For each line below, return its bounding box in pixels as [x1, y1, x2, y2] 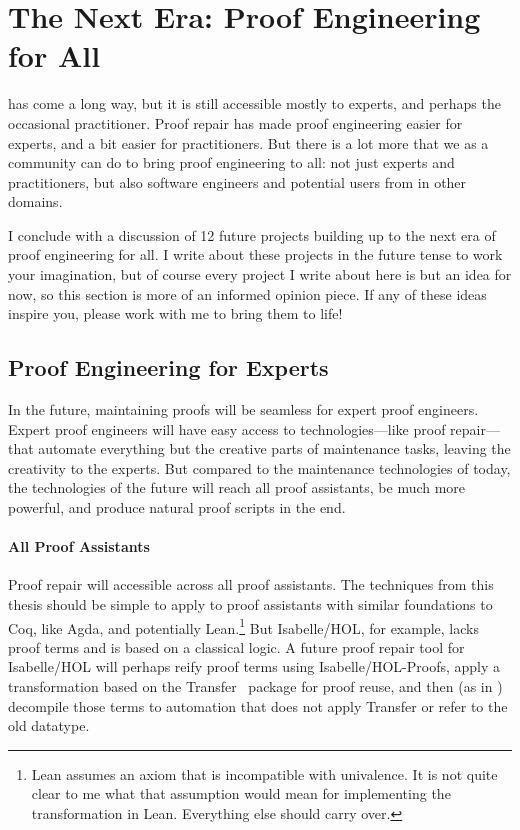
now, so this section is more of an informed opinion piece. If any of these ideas [8, 283, 487, 304]
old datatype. [8, 715, 90, 736]
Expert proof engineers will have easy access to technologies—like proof [8, 418, 446, 439]
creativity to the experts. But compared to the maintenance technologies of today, [8, 457, 511, 478]
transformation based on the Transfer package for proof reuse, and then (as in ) [8, 676, 503, 697]
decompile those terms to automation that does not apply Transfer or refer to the [8, 695, 508, 716]
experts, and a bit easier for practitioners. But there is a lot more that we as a [8, 132, 489, 153]
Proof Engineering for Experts [8, 352, 329, 383]
